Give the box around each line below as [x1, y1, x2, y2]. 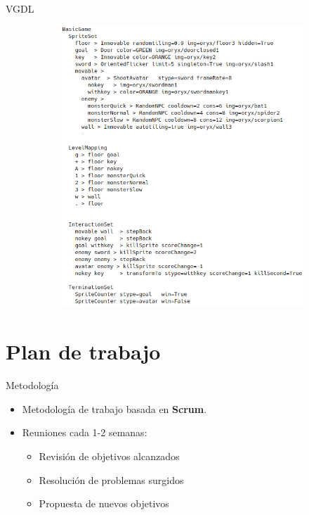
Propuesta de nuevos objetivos [39, 496, 169, 511]
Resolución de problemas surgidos [39, 472, 184, 487]
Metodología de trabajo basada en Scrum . [22, 401, 207, 416]
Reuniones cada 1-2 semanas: [22, 425, 147, 440]
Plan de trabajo [6, 337, 161, 366]
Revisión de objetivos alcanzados [39, 449, 180, 464]
